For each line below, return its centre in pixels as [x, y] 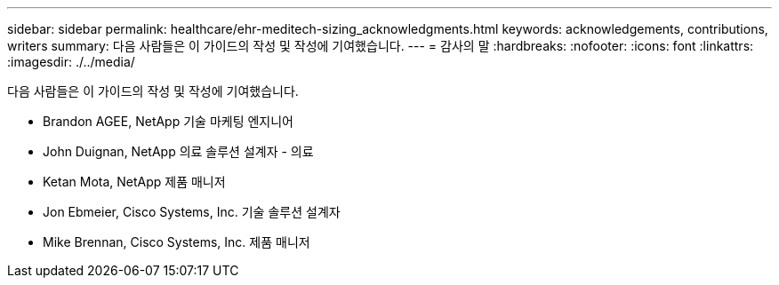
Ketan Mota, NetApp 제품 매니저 [134, 182]
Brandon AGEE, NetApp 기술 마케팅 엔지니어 [168, 121]
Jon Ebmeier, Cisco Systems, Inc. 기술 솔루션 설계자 [192, 212]
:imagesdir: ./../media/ [71, 62]
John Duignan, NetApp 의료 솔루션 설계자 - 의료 [178, 151]
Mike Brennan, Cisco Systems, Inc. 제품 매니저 [177, 242]
